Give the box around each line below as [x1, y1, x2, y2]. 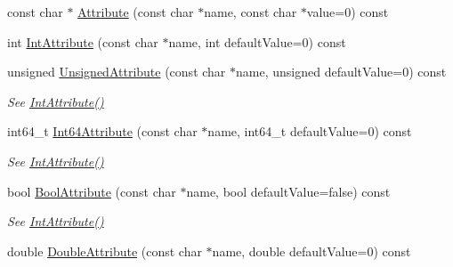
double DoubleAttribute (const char [7, 241, 202, 260]
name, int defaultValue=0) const [168, 32, 346, 51]
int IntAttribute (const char [7, 32, 158, 51]
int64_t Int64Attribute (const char [7, 122, 198, 141]
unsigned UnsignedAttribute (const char [7, 62, 226, 81]
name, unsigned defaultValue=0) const [236, 62, 447, 81]
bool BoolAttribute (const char [7, 182, 176, 200]
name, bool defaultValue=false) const [186, 182, 391, 200]
